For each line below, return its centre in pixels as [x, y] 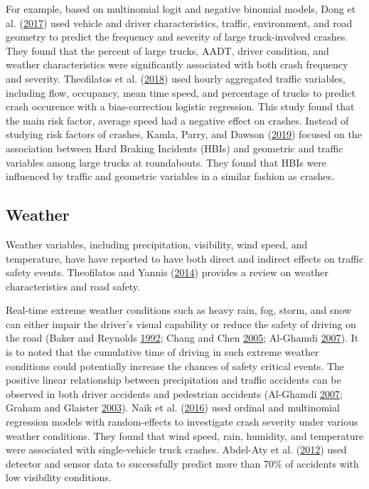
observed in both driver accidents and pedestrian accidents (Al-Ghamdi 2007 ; [174, 393]
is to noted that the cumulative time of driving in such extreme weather [162, 352]
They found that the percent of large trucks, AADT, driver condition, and [167, 50]
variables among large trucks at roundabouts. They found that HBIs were [166, 162]
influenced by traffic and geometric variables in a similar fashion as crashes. [170, 176]
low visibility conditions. [59, 477]
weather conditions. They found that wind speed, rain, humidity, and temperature [185, 435]
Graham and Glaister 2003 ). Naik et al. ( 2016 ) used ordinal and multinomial [173, 407]
